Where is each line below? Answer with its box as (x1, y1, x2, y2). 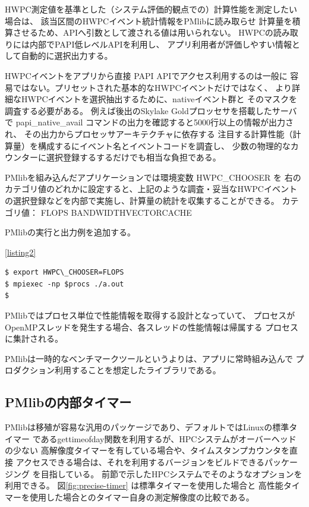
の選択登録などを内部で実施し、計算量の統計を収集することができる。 (5, 194, 279, 206)
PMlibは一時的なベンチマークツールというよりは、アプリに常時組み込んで (5, 352, 293, 364)
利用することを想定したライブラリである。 (54, 364, 221, 376)
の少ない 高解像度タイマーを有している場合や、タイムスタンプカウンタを (5, 444, 290, 456)
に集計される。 (5, 332, 63, 345)
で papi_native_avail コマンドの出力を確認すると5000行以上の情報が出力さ (5, 116, 294, 128)
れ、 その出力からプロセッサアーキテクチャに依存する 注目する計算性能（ (5, 127, 293, 140)
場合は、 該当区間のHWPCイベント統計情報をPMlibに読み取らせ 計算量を (5, 14, 292, 27)
